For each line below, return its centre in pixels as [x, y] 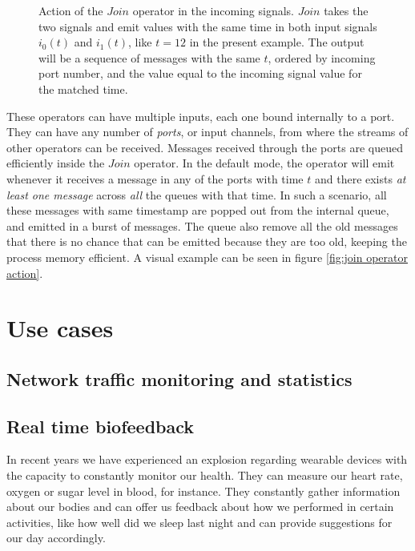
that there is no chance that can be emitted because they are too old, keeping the [207, 241]
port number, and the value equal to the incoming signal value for [200, 73]
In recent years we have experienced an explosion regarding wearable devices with [207, 459]
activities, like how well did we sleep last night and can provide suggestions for [199, 522]
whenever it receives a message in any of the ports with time [155, 178]
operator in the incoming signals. [213, 10]
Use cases [60, 328]
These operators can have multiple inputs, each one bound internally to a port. [201, 116]
